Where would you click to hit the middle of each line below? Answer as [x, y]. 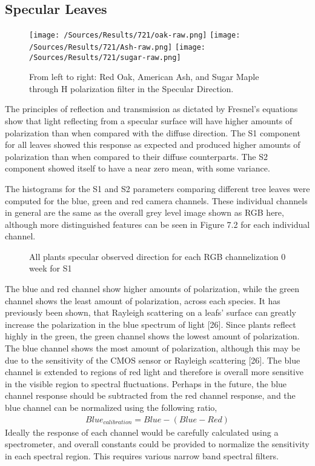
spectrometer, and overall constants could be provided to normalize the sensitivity [157, 444]
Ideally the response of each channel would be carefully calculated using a [142, 432]
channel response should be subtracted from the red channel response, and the [150, 395]
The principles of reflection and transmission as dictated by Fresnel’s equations [151, 109]
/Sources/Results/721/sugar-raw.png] [105, 57]
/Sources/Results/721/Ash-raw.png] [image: [118, 47]
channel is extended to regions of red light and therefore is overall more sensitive [154, 372]
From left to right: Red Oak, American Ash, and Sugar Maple [144, 77]
